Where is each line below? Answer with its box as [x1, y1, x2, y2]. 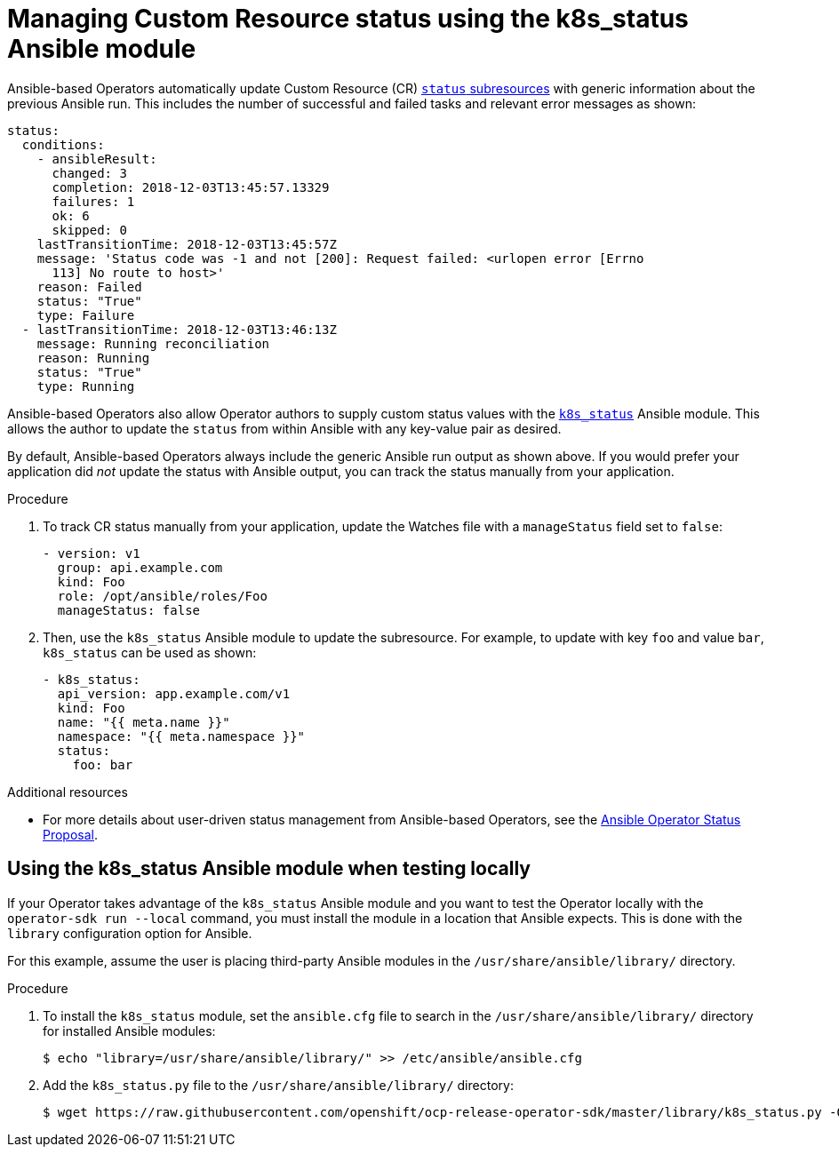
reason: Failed [36, 279, 142, 294]
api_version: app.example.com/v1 [57, 686, 291, 701]
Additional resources [7, 784, 128, 800]
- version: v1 [43, 545, 140, 561]
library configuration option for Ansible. [7, 925, 252, 941]
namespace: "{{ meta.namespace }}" [57, 728, 306, 744]
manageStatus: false [57, 602, 201, 617]
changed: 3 [52, 165, 127, 180]
